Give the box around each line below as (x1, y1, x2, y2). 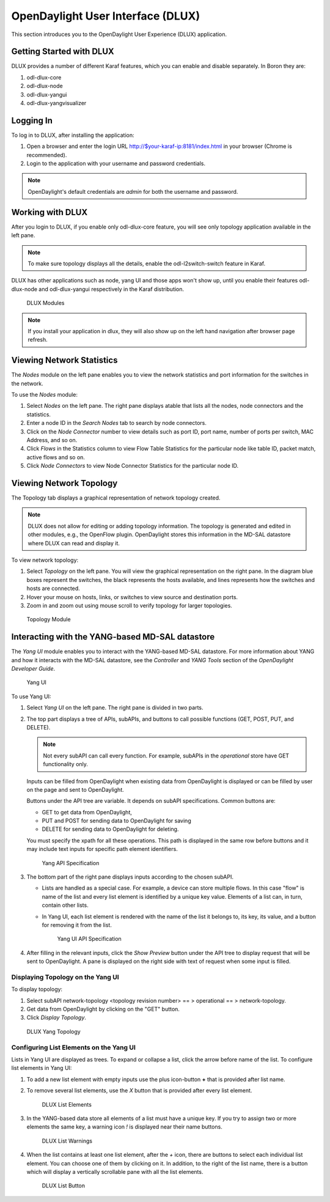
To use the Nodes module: (11, 391, 78, 398)
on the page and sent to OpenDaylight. (26, 786, 125, 793)
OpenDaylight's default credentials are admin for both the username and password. (28, 188, 238, 195)
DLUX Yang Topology (26, 1028, 81, 1035)
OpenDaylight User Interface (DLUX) (11, 9, 200, 23)
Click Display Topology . (26, 1014, 87, 1021)
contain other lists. (42, 902, 89, 909)
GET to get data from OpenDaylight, (42, 808, 133, 816)
